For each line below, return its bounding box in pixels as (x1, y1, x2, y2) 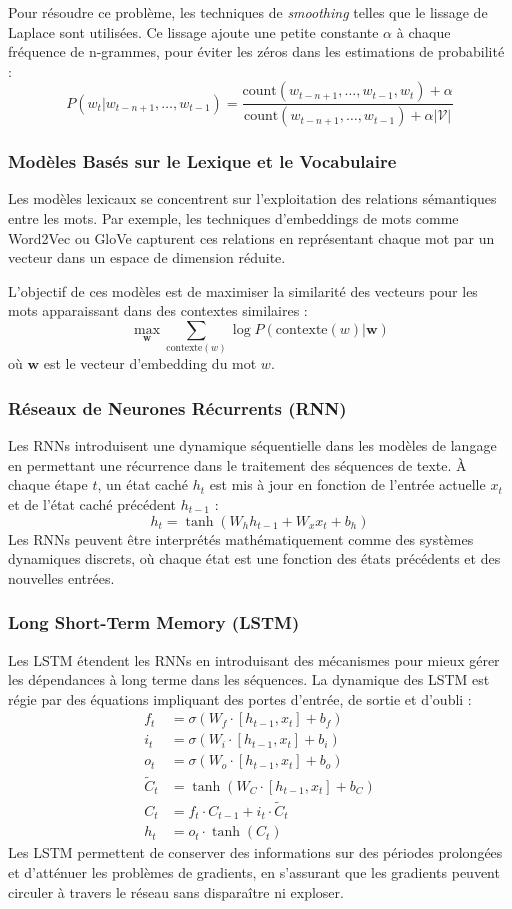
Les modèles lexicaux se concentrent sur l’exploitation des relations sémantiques (8, 188, 497, 209)
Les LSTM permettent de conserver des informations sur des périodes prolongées (8, 842, 503, 863)
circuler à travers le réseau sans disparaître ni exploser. (8, 881, 344, 902)
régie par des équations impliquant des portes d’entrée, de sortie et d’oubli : (8, 688, 472, 709)
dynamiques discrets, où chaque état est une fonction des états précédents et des (8, 548, 501, 569)
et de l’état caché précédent (8, 493, 176, 514)
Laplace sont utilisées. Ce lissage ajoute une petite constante (8, 21, 379, 42)
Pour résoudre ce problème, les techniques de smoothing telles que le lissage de (8, 2, 488, 22)
